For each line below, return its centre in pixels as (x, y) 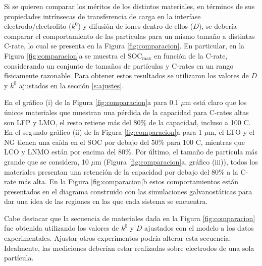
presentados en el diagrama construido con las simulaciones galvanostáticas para (128, 191)
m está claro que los (216, 102)
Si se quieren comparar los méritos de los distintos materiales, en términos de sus (129, 6)
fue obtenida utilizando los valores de (62, 228)
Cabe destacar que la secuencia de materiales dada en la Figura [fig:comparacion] (130, 218)
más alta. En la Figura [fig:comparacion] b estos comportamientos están (128, 181)
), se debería (218, 26)
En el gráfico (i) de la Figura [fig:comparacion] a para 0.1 (91, 102)
